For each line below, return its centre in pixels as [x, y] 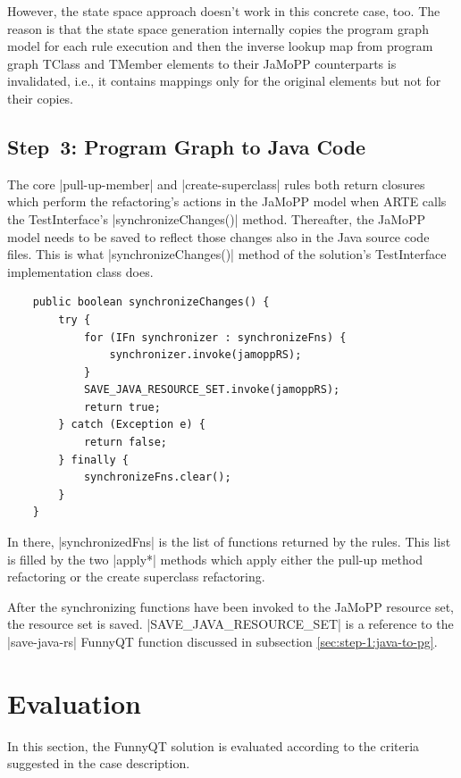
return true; [122, 407]
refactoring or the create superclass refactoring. [136, 577]
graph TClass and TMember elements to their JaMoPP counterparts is [202, 63]
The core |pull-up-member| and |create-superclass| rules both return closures [216, 184]
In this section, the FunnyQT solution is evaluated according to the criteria [214, 745]
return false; [125, 443]
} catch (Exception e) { [132, 425]
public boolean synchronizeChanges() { [151, 302]
